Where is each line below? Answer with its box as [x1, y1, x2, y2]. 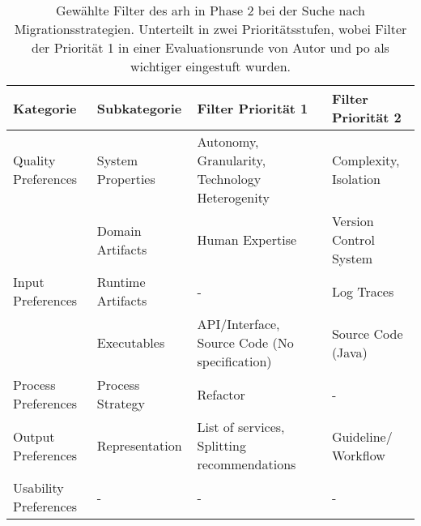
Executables [96, 333, 165, 352]
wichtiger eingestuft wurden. [130, 57, 291, 75]
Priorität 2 [331, 108, 402, 126]
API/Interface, [197, 314, 280, 333]
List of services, [197, 417, 285, 436]
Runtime [96, 272, 146, 291]
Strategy [96, 394, 145, 413]
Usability [13, 478, 64, 497]
